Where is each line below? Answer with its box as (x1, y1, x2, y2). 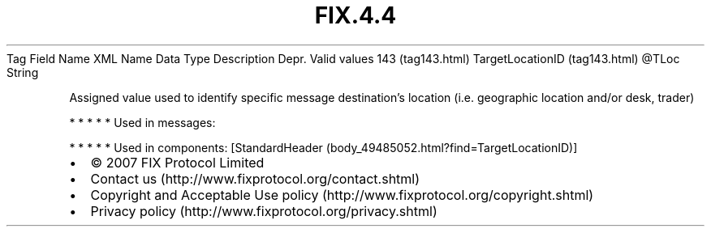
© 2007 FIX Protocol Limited (90, 154, 265, 171)
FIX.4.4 (314, 2, 397, 29)
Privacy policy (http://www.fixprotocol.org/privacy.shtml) (90, 202, 437, 219)
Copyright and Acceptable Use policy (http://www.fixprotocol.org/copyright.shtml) (90, 186, 594, 203)
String (6, 65, 39, 79)
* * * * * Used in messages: (69, 115, 216, 129)
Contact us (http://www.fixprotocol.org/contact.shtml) (90, 170, 420, 187)
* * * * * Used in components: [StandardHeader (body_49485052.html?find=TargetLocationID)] (69, 140, 578, 155)
